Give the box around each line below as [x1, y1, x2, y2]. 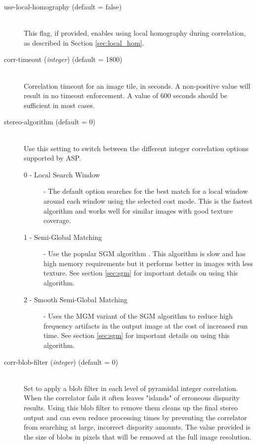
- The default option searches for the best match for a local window [43, 186, 248, 196]
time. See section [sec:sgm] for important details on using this [43, 330, 230, 340]
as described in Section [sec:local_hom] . [24, 37, 144, 48]
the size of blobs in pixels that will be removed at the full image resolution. [24, 431, 252, 442]
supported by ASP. [24, 153, 81, 163]
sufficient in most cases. [24, 100, 95, 110]
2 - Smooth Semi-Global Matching [24, 294, 128, 304]
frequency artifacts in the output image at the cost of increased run [43, 320, 248, 331]
